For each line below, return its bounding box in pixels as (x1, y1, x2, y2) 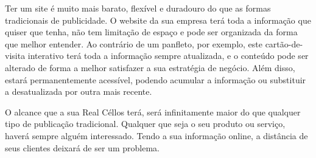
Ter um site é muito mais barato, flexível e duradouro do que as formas (5, 2, 271, 14)
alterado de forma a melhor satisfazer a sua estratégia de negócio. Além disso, (5, 61, 295, 74)
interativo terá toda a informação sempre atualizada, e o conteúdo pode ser (27, 49, 309, 62)
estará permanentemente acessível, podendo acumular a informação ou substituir (5, 73, 306, 86)
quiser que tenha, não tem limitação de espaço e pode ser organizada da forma (5, 26, 298, 38)
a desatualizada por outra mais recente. (5, 85, 152, 98)
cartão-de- (265, 37, 303, 50)
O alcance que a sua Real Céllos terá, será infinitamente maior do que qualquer (5, 105, 301, 118)
